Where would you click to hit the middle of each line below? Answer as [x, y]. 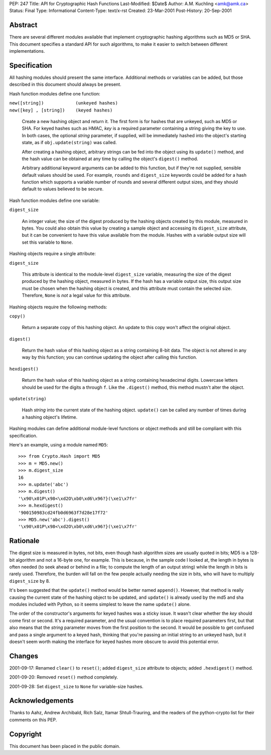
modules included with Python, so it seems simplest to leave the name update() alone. [100, 604]
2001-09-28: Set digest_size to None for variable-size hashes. [76, 686]
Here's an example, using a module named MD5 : [58, 445]
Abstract [23, 25]
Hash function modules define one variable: [54, 200]
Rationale [24, 541]
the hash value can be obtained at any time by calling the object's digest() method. [110, 159]
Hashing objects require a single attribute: [53, 254]
